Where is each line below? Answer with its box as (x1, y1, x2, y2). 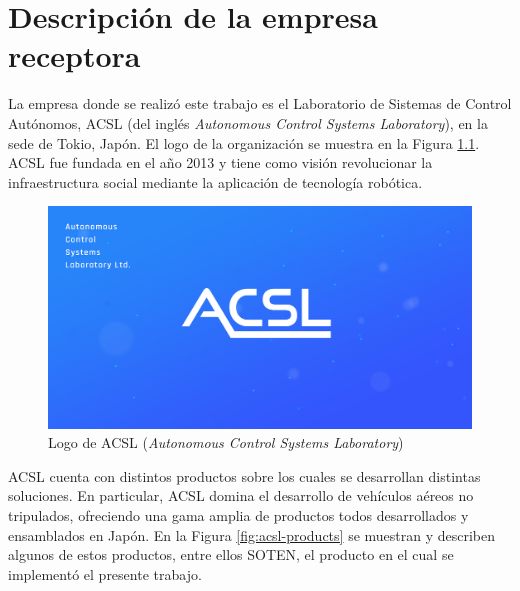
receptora (8, 35, 141, 76)
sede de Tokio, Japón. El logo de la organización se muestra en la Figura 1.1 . (8, 132, 480, 153)
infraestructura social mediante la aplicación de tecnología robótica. (8, 171, 423, 192)
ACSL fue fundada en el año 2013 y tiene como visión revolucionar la (8, 152, 433, 173)
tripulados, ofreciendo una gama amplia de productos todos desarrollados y (8, 505, 469, 525)
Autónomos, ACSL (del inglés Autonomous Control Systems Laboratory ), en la (8, 112, 488, 133)
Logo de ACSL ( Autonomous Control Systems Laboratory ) (48, 432, 404, 453)
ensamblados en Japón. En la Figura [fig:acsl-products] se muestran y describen (8, 524, 496, 545)
